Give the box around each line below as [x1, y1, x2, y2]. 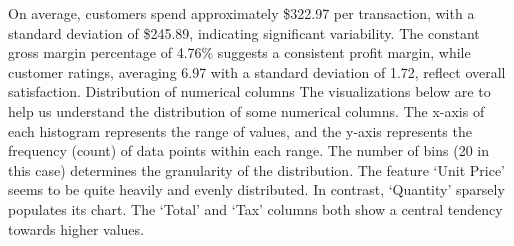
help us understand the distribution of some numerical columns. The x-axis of [8, 100, 485, 121]
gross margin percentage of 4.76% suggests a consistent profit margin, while [8, 42, 471, 63]
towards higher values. [8, 218, 144, 239]
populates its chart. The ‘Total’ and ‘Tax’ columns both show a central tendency [8, 198, 503, 219]
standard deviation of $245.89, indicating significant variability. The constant [8, 22, 480, 43]
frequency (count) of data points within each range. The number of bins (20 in [8, 140, 489, 161]
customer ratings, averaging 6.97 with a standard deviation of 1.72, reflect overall [8, 61, 506, 82]
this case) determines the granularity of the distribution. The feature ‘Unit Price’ [8, 159, 505, 180]
